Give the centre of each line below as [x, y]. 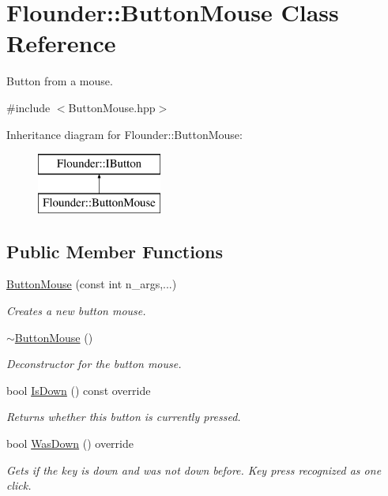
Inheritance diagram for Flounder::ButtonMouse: [124, 134]
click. [19, 485]
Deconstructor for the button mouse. [94, 364]
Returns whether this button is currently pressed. [124, 417]
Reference [61, 43]
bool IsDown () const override [79, 390]
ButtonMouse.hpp [112, 107]
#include [28, 107]
